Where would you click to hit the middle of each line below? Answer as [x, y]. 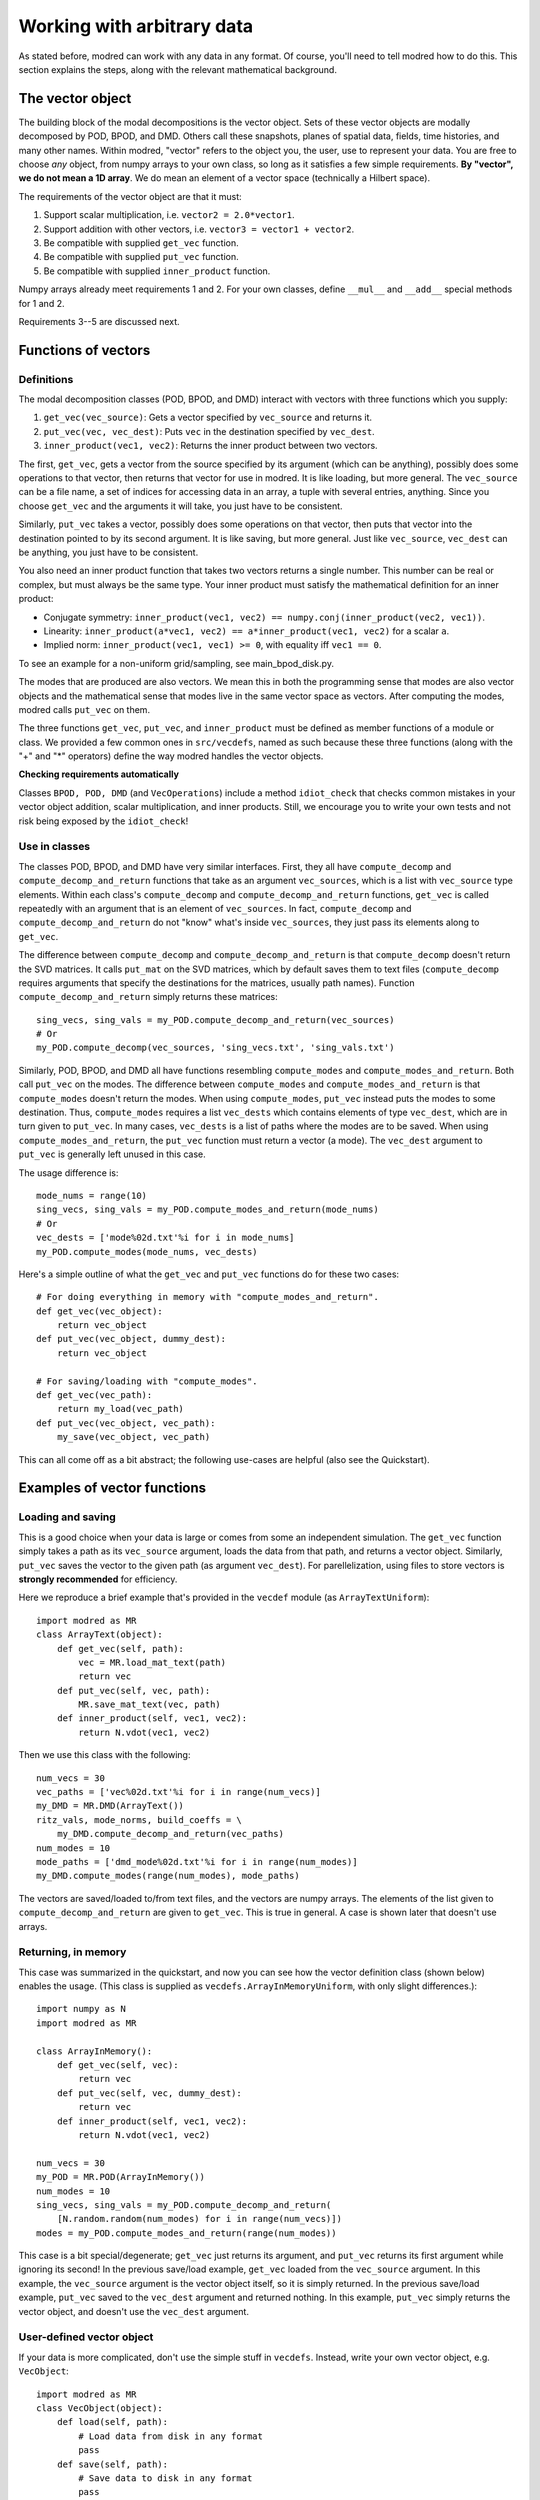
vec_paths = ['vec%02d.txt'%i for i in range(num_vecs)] [179, 1792]
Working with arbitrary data [136, 26]
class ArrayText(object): [100, 1634]
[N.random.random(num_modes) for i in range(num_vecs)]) [199, 2219]
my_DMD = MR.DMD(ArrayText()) [110, 1806]
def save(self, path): [112, 2464]
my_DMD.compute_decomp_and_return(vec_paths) [170, 1834]
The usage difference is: [68, 1172]
